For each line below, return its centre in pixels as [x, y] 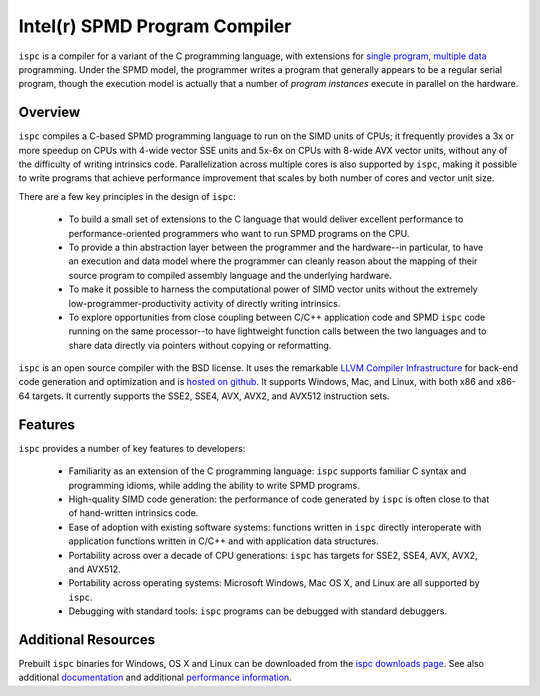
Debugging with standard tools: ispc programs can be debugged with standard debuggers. [257, 611]
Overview [49, 112]
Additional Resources [86, 639]
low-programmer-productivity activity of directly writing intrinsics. [204, 303]
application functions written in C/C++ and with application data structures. [223, 541]
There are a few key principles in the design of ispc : [127, 196]
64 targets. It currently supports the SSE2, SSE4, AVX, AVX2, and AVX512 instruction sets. [204, 396]
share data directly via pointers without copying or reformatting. [200, 345]
